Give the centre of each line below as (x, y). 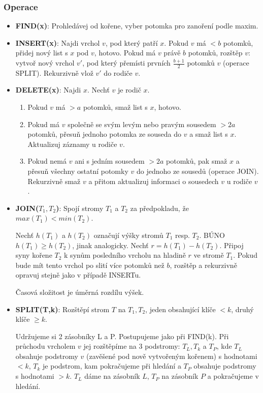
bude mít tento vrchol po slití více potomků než (90, 265)
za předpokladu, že (159, 208)
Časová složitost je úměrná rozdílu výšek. (80, 292)
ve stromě (209, 255)
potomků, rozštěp (215, 53)
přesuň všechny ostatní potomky (78, 171)
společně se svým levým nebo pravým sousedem (142, 124)
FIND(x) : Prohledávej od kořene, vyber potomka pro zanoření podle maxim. (137, 26)
